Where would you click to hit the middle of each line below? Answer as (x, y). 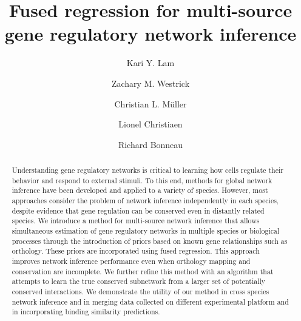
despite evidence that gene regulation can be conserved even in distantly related (138, 210)
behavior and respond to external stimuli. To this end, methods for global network (142, 180)
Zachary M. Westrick (150, 83)
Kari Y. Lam (150, 63)
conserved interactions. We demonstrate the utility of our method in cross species (140, 291)
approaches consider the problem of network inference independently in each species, (145, 201)
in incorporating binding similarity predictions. (86, 312)
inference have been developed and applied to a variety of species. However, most (140, 190)
